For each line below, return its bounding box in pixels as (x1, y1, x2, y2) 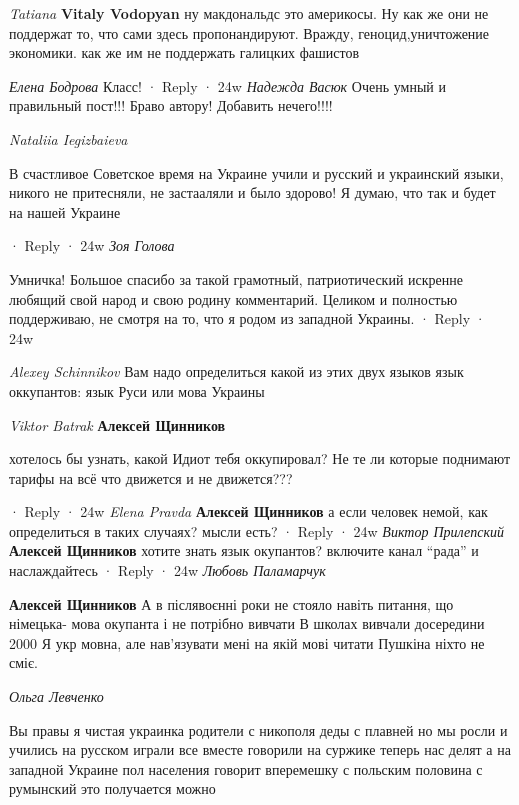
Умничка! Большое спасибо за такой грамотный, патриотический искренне (9, 268, 463, 289)
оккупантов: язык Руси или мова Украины (9, 380, 265, 401)
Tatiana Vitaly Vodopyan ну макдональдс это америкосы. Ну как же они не (9, 3, 489, 23)
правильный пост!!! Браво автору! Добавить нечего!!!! (9, 95, 333, 116)
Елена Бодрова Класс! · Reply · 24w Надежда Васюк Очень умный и (9, 75, 446, 96)
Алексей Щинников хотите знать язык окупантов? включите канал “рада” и (9, 540, 479, 561)
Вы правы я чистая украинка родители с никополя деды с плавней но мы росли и (9, 719, 508, 740)
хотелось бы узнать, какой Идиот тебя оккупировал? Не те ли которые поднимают (9, 448, 511, 469)
